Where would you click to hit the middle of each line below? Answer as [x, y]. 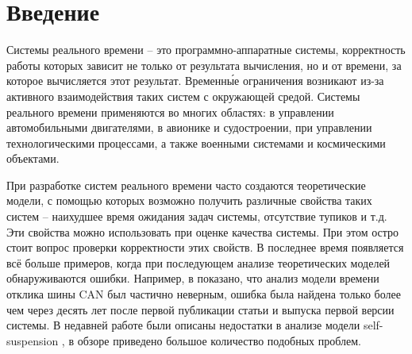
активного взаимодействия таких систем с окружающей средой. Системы [183, 96]
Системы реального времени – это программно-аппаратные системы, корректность [206, 50]
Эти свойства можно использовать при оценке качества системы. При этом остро [203, 231]
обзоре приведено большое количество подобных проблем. [219, 340]
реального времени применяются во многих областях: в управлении [170, 112]
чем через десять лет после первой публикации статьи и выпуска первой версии [200, 309]
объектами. [33, 158]
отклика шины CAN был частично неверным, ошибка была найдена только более [204, 294]
